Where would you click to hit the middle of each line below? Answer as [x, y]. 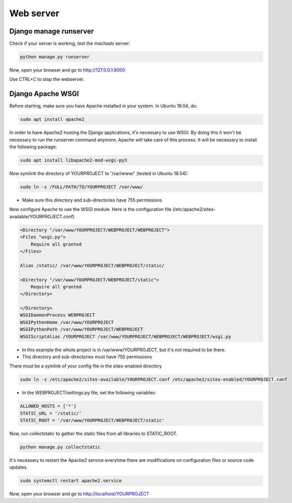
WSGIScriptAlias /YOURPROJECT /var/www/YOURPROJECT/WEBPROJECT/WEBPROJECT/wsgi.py [126, 337]
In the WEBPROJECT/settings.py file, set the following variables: [89, 393]
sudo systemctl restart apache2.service [71, 481]
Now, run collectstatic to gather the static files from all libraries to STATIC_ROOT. [94, 433]
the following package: [33, 147]
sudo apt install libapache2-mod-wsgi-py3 [74, 160]
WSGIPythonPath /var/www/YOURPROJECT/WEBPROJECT [82, 329]
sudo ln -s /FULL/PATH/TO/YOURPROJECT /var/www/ [82, 187]
